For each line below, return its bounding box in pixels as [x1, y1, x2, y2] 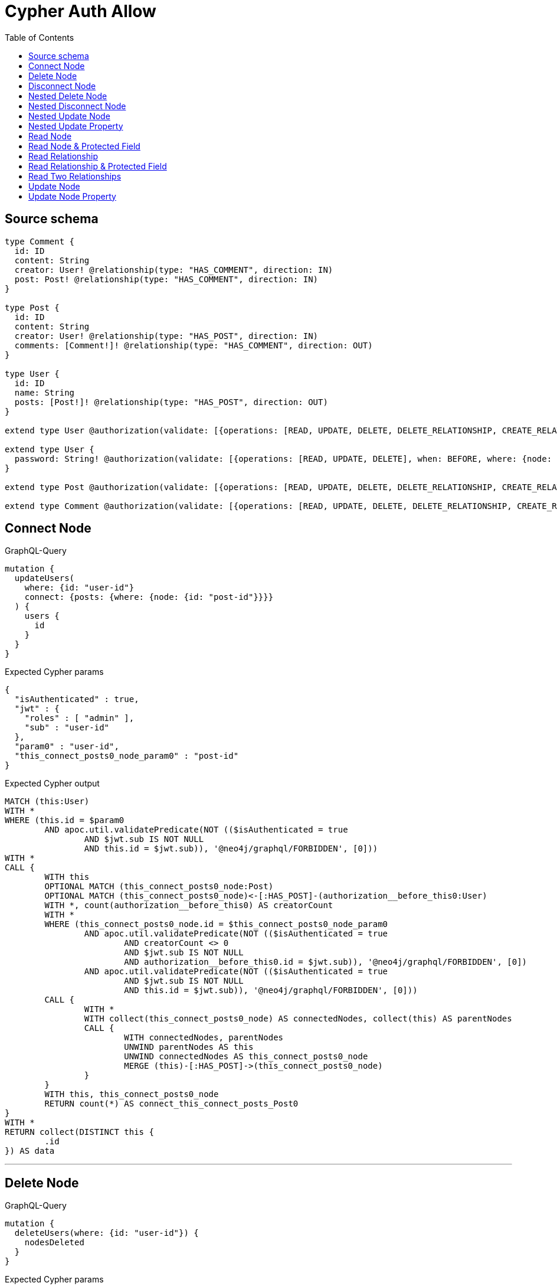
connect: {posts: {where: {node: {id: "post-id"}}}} [24, 592, 274, 602]
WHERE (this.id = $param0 [5, 815, 124, 825]
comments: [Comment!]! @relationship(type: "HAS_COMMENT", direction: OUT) [14, 340, 373, 350]
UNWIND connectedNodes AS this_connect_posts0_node [124, 1052, 368, 1062]
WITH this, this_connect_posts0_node [44, 1089, 219, 1099]
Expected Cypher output [5, 778, 100, 789]
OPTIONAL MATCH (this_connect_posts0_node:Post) [44, 882, 274, 892]
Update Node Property [28, 191, 116, 201]
